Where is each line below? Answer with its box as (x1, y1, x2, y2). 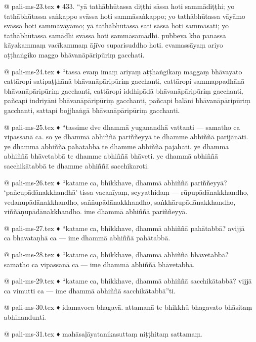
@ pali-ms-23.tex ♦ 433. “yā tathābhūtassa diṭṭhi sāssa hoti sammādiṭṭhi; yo (4, 1, 235, 11)
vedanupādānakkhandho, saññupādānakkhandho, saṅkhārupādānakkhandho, (4, 196, 236, 207)
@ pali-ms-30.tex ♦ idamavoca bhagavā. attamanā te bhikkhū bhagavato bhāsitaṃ (4, 302, 252, 312)
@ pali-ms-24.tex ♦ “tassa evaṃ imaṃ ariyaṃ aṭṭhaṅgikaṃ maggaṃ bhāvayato (4, 66, 242, 76)
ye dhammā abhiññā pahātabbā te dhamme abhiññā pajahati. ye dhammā (4, 141, 229, 151)
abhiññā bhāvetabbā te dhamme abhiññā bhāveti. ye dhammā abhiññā (4, 151, 218, 161)
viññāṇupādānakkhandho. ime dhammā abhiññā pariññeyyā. (4, 206, 188, 217)
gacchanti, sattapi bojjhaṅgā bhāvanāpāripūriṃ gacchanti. (4, 105, 180, 115)
